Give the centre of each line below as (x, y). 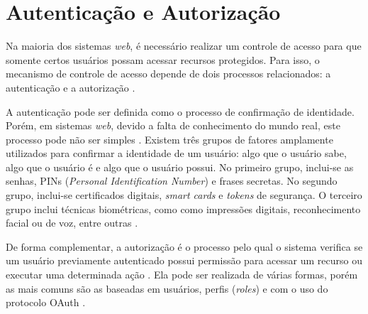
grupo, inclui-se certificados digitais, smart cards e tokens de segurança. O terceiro (184, 195)
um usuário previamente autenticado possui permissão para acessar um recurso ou (184, 260)
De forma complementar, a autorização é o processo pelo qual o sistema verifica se (184, 246)
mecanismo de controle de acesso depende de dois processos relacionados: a (168, 74)
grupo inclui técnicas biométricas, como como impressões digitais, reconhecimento (183, 209)
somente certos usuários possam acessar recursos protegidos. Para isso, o (163, 59)
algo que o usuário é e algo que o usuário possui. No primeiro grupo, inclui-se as (180, 167)
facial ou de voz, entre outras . (72, 223)
